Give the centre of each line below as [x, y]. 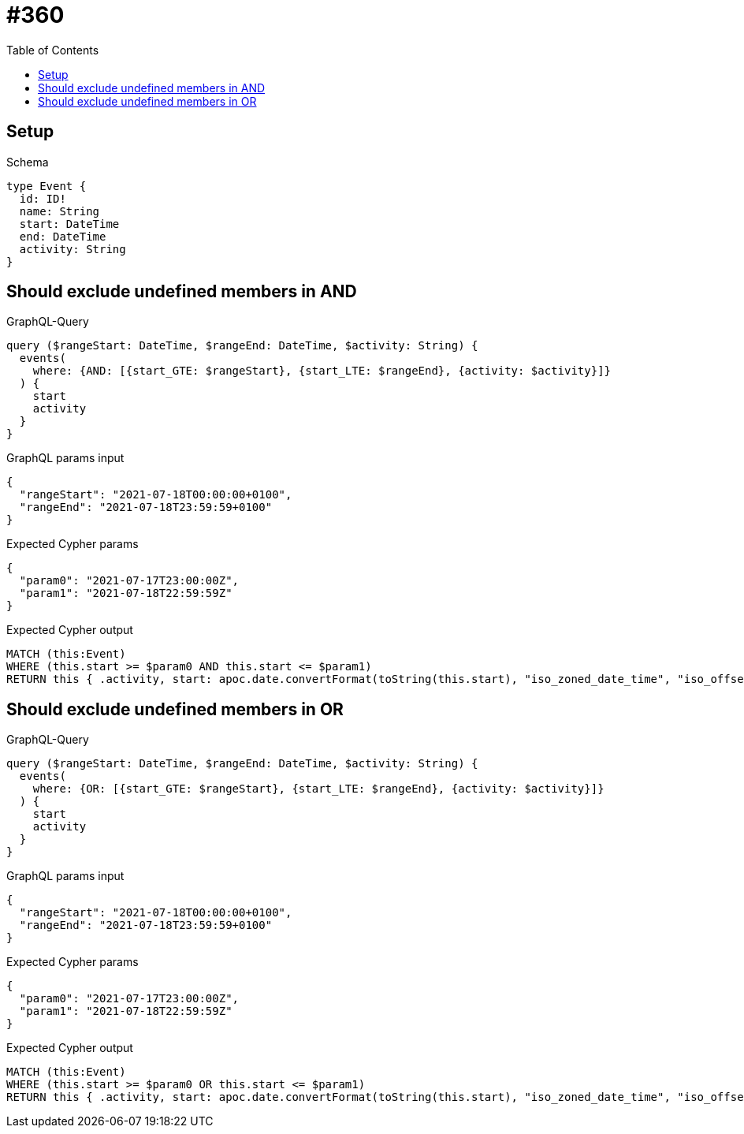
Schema [28, 162]
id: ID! [43, 198]
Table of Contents [53, 50]
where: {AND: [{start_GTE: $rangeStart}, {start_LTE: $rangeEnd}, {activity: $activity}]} [322, 371]
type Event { [46, 186]
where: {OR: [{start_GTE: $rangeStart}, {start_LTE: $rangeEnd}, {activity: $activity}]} [318, 789]
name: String [60, 211]
